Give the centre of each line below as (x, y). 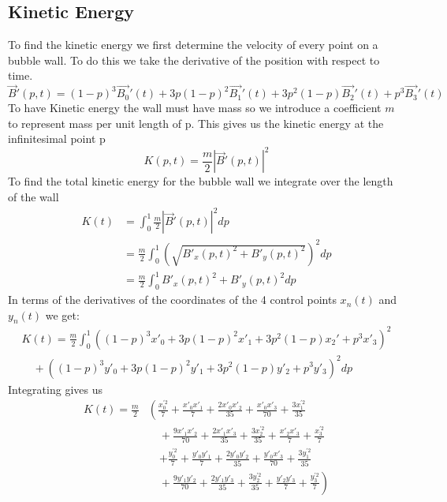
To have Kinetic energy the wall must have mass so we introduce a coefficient (195, 108)
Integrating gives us (55, 389)
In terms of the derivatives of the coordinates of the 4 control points (172, 300)
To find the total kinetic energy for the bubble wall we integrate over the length (201, 181)
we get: (62, 315)
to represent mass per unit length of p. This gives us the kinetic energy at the (196, 123)
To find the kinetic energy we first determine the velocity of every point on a (193, 45)
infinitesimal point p (57, 139)
